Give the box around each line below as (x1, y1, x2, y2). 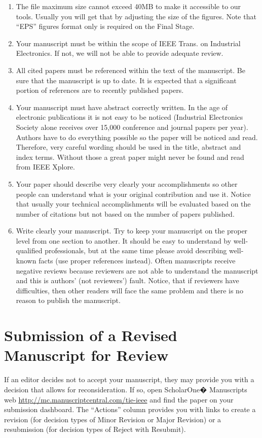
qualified (16, 245, 43, 256)
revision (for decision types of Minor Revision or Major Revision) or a (4, 414, 221, 424)
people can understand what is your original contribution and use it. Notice (16, 188, 251, 199)
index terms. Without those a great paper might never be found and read (16, 151, 244, 162)
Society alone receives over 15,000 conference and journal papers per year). (16, 121, 248, 132)
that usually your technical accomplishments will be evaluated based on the (16, 198, 251, 209)
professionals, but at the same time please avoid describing (45, 245, 227, 256)
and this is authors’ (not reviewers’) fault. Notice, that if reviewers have (16, 275, 239, 286)
